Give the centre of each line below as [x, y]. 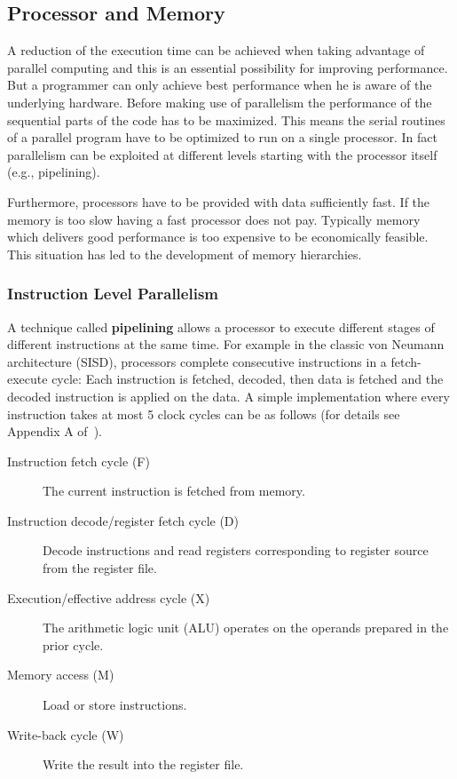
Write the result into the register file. [143, 764]
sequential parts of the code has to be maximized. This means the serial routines [226, 119]
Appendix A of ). [55, 431]
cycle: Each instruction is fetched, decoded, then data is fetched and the [248, 379]
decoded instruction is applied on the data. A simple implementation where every [228, 396]
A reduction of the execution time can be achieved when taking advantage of [216, 50]
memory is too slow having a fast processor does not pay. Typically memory [214, 219]
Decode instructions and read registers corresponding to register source [236, 550]
